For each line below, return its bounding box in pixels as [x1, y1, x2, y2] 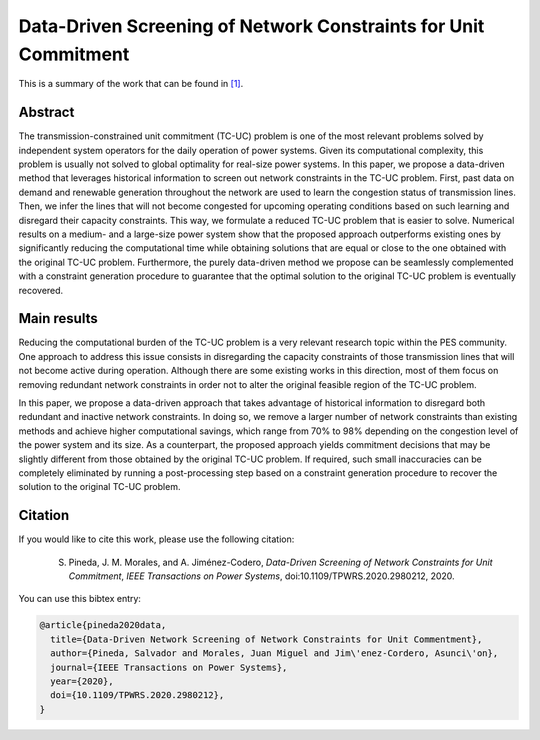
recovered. [18, 284, 64, 296]
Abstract [18, 104, 75, 121]
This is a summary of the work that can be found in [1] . [18, 78, 244, 90]
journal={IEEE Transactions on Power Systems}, [50, 661, 288, 673]
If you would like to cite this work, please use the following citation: [18, 533, 295, 545]
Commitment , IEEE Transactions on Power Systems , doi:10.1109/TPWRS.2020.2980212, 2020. [68, 570, 455, 582]
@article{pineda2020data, [39, 620, 167, 631]
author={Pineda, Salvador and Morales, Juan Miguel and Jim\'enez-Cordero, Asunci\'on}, [50, 648, 499, 659]
